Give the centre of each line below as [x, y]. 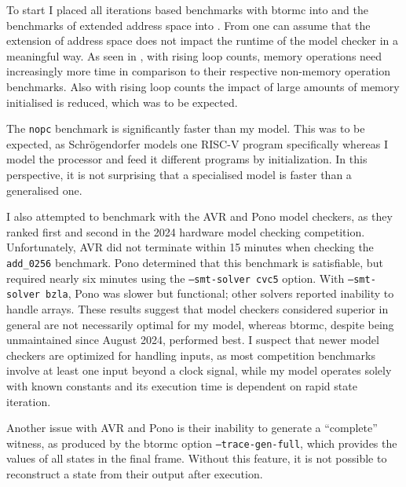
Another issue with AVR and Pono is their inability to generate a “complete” [192, 428]
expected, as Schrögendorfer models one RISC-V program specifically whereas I [198, 143]
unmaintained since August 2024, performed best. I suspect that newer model [193, 340]
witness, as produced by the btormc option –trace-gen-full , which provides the [202, 443]
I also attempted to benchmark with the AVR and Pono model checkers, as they [199, 216]
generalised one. [44, 190]
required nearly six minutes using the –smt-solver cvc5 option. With [176, 278]
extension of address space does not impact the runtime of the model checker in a [202, 40]
